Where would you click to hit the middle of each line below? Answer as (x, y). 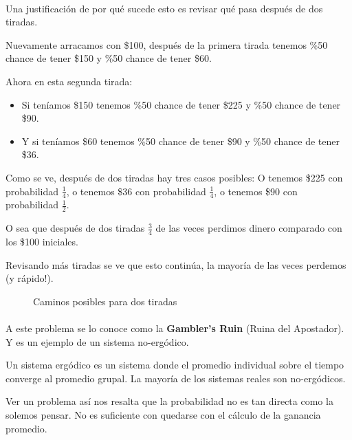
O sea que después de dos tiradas (75, 228)
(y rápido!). (30, 278)
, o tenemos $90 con (256, 191)
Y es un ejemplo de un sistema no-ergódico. (97, 341)
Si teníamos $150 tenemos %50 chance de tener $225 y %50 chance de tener (181, 104)
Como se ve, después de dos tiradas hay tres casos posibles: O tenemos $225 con (174, 177)
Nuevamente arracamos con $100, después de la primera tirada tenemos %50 (167, 44)
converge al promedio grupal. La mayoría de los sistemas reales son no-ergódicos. (176, 378)
